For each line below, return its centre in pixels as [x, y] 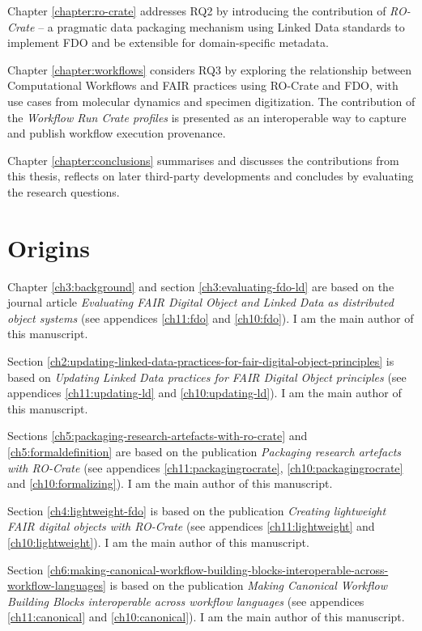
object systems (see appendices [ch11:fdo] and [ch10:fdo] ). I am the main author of [211, 318]
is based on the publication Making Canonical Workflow [248, 585]
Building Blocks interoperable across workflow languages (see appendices [186, 601]
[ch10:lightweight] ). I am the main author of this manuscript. [158, 542]
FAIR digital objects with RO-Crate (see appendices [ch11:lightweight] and [191, 526]
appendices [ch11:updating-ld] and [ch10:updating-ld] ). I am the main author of [205, 393]
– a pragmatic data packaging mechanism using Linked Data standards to [222, 26]
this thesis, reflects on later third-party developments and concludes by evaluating [211, 176]
